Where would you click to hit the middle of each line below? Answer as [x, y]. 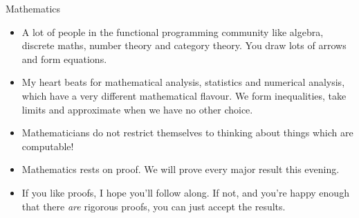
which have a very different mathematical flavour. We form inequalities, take [184, 95]
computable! [48, 146]
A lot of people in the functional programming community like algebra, [173, 31]
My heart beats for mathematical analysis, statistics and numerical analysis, [183, 82]
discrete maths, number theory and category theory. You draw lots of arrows [184, 45]
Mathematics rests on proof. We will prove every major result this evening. [181, 169]
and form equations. [64, 58]
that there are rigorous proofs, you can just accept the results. [154, 206]
